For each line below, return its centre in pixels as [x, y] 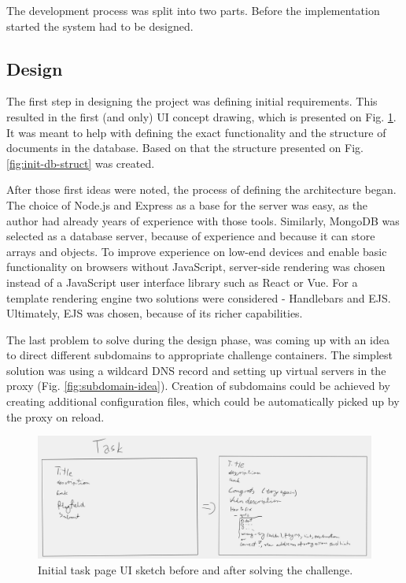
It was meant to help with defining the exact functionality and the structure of [196, 132]
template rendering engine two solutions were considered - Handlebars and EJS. [199, 297]
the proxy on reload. [55, 416]
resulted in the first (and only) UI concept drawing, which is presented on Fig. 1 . [201, 116]
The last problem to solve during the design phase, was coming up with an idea [198, 339]
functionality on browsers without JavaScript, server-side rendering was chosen [196, 267]
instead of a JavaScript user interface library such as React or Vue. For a [182, 282]
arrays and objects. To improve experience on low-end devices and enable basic [197, 251]
